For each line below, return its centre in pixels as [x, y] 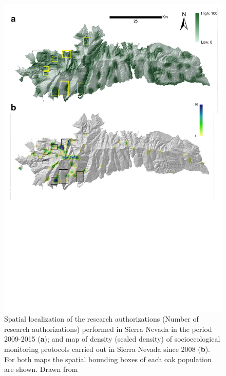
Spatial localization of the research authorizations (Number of [101, 319]
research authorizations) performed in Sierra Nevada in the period [108, 329]
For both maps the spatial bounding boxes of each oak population [108, 359]
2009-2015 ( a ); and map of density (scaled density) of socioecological [112, 339]
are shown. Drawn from [41, 369]
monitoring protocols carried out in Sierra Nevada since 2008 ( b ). [107, 349]
